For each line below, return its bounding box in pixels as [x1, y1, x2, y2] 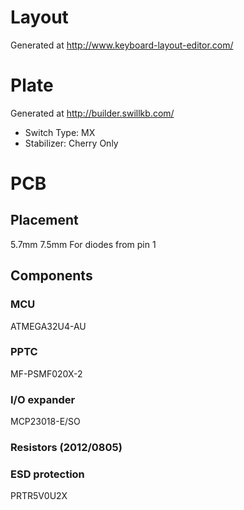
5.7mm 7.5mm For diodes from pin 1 [10, 238, 157, 250]
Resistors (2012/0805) [10, 441, 123, 455]
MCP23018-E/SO [10, 416, 81, 428]
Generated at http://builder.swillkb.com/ [10, 107, 175, 119]
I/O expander [10, 392, 76, 406]
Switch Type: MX [24, 126, 96, 138]
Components [10, 267, 93, 285]
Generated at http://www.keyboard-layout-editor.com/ [10, 39, 234, 51]
